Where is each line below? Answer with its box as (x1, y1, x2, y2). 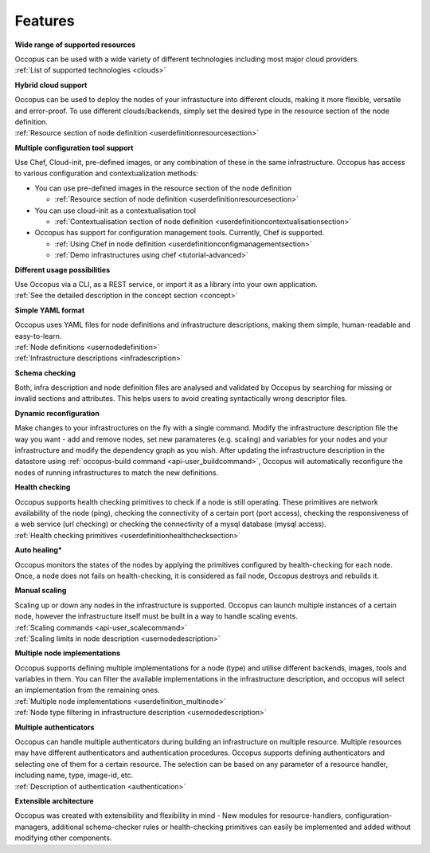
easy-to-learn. (14, 331, 62, 340)
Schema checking (14, 368, 76, 378)
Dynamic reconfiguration (14, 408, 100, 418)
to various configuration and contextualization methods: (14, 168, 198, 179)
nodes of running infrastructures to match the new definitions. (14, 467, 219, 478)
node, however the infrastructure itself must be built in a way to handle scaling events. (14, 611, 298, 621)
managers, (14, 822, 50, 831)
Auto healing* (14, 545, 63, 555)
